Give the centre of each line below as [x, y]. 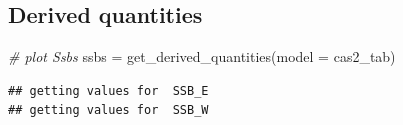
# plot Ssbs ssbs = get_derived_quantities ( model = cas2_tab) [202, 56]
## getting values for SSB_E [108, 90]
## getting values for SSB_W [108, 110]
